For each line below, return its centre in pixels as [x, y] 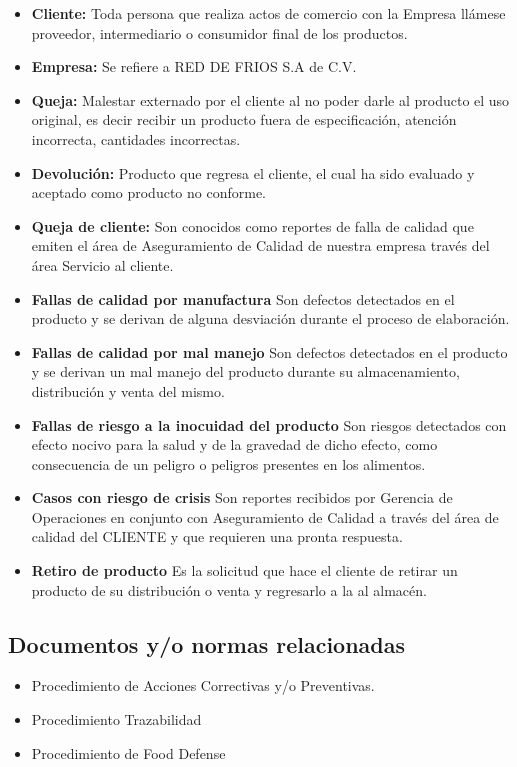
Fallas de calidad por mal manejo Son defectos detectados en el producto [269, 351]
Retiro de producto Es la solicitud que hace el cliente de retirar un [244, 570]
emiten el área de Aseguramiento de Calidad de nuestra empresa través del [260, 245]
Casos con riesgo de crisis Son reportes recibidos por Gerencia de [242, 497]
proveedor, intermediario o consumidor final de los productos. [219, 32]
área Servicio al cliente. [102, 264]
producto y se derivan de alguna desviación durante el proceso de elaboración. [270, 318]
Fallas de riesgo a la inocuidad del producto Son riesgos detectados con [269, 424]
